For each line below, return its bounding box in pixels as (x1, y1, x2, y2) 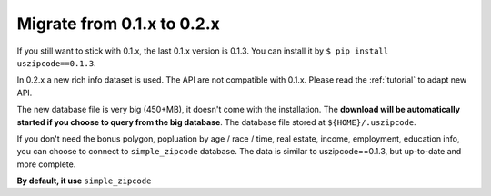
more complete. (16, 159, 76, 170)
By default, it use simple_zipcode (16, 175, 152, 186)
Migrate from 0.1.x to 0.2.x (16, 14, 220, 34)
